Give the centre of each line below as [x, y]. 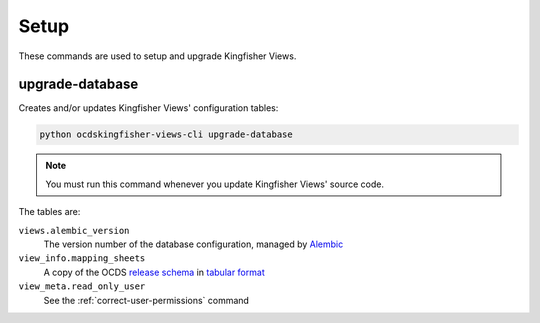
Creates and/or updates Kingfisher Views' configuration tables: [148, 108]
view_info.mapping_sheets [82, 258]
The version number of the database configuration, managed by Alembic [193, 244]
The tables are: [49, 212]
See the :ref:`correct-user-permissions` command [146, 300]
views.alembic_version [74, 230]
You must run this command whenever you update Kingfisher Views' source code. [215, 184]
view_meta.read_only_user [82, 286]
